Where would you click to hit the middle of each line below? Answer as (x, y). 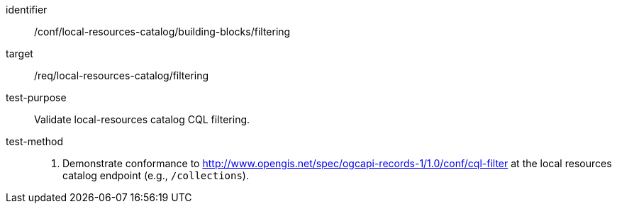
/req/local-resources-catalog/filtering (122, 75)
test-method (34, 141)
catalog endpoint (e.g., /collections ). (156, 175)
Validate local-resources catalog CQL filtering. (142, 119)
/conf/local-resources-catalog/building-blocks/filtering (162, 32)
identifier (27, 10)
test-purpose (36, 97)
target (20, 53)
